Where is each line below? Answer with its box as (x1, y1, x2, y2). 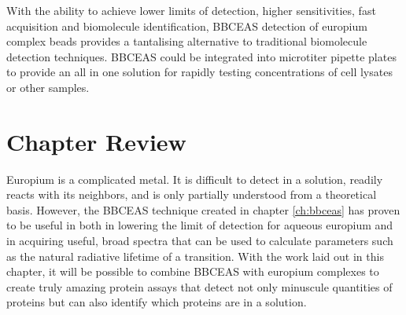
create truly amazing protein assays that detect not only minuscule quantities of (6, 278, 393, 295)
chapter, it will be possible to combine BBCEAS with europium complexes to (6, 263, 379, 280)
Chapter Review (6, 125, 186, 157)
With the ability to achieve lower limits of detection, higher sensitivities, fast (6, 2, 376, 18)
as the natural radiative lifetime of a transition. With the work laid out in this (6, 247, 384, 264)
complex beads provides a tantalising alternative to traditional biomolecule (6, 33, 367, 49)
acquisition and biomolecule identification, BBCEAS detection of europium (6, 17, 367, 34)
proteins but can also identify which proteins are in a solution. (6, 294, 307, 310)
